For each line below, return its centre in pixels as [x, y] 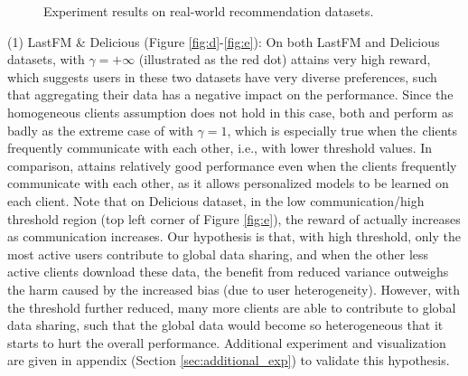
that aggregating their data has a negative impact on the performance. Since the [230, 94]
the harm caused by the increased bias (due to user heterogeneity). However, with [234, 289]
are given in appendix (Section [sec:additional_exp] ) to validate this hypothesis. [229, 360]
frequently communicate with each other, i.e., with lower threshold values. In [220, 148]
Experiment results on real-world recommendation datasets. [209, 11]
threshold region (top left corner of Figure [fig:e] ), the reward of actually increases [234, 218]
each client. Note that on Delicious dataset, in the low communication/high [216, 200]
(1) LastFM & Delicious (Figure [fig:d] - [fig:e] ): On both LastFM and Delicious [224, 41]
